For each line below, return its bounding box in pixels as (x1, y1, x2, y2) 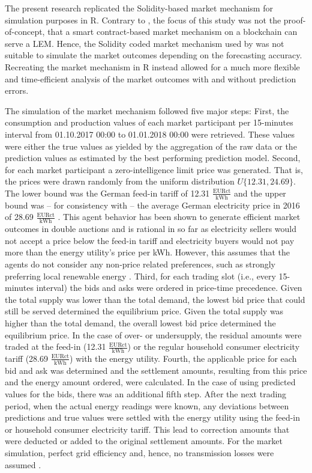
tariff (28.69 (5, 352, 48, 364)
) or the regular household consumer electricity (127, 340, 300, 353)
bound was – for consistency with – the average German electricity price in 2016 (5, 198, 300, 211)
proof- (283, 13, 306, 26)
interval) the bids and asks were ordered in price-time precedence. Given (36, 281, 302, 294)
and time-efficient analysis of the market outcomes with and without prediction (5, 72, 296, 85)
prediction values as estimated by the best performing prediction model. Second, (5, 151, 301, 164)
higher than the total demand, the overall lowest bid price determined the (5, 316, 276, 329)
